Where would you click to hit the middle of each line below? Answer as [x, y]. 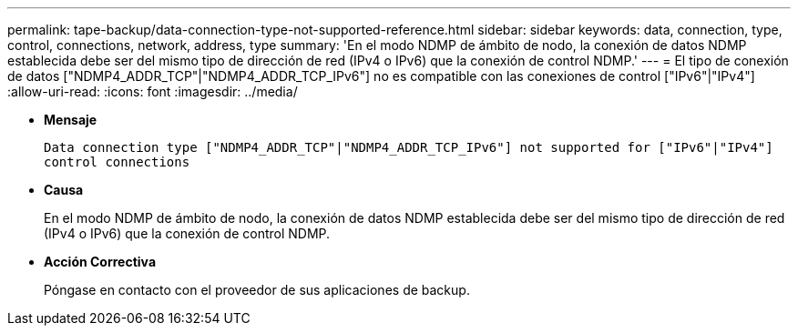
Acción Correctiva [100, 262]
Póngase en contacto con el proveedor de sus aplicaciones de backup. [257, 290]
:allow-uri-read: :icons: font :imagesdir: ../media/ [153, 91]
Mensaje [71, 120]
